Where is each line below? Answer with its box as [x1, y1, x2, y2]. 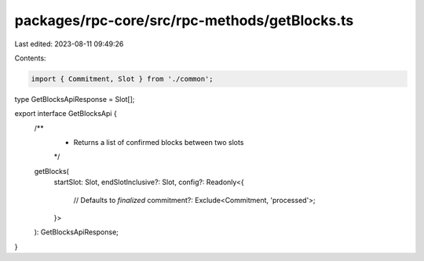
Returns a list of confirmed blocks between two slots [73, 138, 244, 147]
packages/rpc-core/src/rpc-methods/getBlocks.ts [14, 12, 354, 29]
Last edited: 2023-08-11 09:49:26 [14, 39, 124, 49]
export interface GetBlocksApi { [14, 109, 117, 118]
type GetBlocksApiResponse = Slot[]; [14, 94, 135, 103]
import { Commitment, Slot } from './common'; [31, 74, 214, 83]
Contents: [14, 53, 46, 63]
